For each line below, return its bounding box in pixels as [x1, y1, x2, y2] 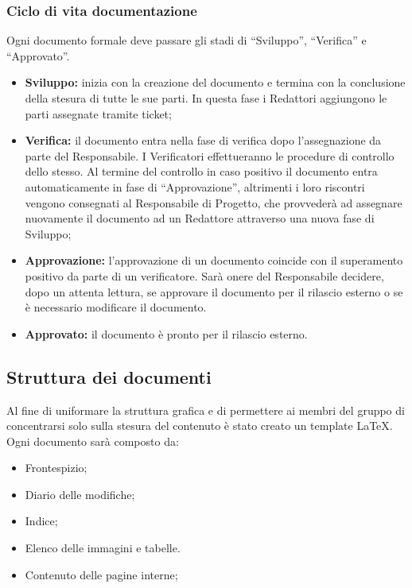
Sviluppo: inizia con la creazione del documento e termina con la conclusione [25, 74, 406, 91]
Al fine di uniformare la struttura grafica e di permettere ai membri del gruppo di [6, 401, 405, 418]
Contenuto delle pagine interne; [25, 566, 178, 582]
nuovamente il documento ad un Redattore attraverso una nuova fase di [25, 210, 375, 226]
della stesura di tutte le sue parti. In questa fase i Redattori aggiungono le [25, 90, 387, 106]
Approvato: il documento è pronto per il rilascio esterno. [25, 325, 308, 342]
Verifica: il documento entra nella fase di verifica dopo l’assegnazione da [25, 132, 382, 149]
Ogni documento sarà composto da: [6, 432, 179, 449]
